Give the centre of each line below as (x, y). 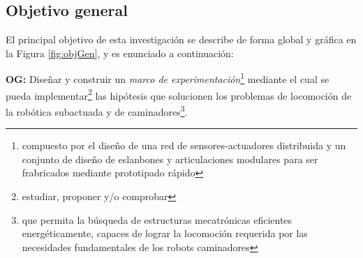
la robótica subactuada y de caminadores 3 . (97, 110)
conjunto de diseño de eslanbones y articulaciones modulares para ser (170, 159)
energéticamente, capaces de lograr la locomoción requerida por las (165, 233)
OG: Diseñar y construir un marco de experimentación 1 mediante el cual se (168, 78)
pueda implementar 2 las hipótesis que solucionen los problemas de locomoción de (179, 94)
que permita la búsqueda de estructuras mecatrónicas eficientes (157, 219)
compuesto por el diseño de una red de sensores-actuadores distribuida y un (184, 145)
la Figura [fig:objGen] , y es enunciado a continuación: (120, 53)
